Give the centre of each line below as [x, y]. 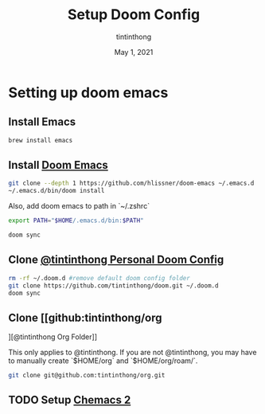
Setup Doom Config [134, 15]
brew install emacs [41, 140]
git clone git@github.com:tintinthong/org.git [87, 376]
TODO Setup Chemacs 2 [70, 400]
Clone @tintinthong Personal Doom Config [116, 260]
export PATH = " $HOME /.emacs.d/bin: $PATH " [76, 221]
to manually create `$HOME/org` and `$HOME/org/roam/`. [103, 361]
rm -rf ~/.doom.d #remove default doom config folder [99, 278]
